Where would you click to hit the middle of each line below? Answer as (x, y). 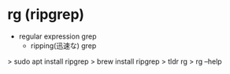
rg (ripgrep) (46, 15)
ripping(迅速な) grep (63, 46)
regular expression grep (57, 36)
